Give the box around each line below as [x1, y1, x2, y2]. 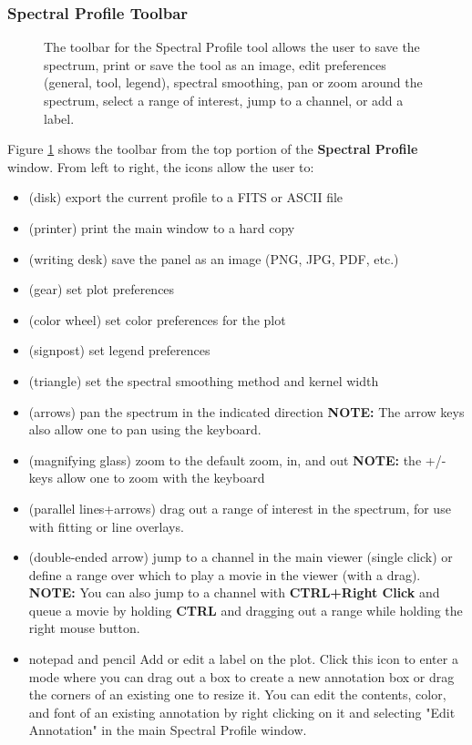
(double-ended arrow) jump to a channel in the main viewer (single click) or [28, 547, 453, 566]
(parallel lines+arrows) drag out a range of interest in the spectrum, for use [28, 498, 451, 517]
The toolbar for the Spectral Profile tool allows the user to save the [44, 37, 420, 56]
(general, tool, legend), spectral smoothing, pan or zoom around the [44, 73, 423, 92]
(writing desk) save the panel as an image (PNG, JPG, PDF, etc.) [28, 249, 399, 268]
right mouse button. [28, 618, 140, 638]
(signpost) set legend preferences [28, 341, 210, 360]
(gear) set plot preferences [28, 280, 175, 299]
